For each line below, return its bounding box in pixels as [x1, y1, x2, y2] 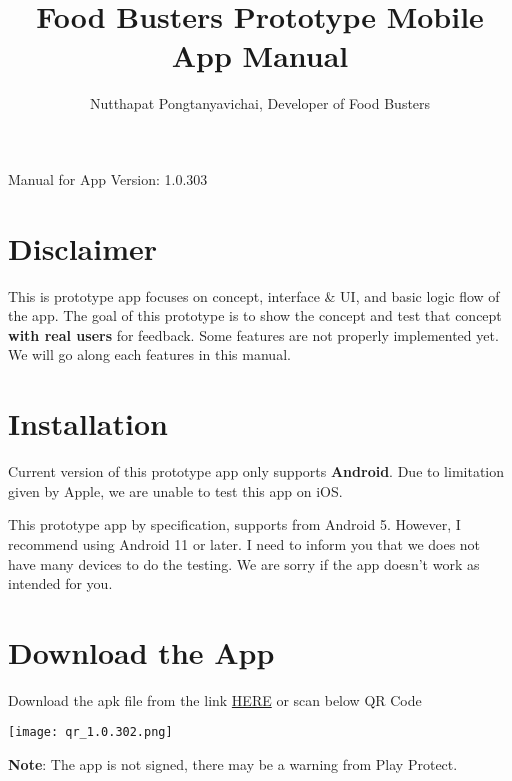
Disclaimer [8, 227, 158, 268]
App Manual [171, 35, 349, 76]
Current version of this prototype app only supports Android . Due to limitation [8, 461, 505, 482]
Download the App [8, 631, 275, 672]
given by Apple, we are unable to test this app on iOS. [8, 480, 343, 501]
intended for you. [8, 573, 113, 594]
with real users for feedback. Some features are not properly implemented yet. [8, 324, 499, 345]
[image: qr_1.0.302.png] [8, 725, 173, 740]
